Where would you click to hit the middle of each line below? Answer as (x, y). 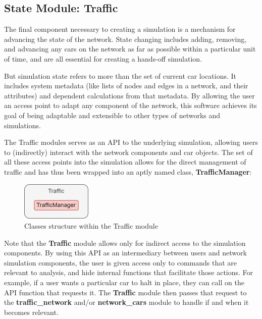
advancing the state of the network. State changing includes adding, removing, (125, 39)
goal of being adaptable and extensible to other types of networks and (112, 115)
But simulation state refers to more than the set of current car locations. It (120, 75)
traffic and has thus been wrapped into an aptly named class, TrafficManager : (128, 171)
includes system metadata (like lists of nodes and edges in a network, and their (126, 86)
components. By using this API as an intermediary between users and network (125, 253)
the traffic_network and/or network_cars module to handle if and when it (126, 302)
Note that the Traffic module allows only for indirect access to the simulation (125, 243)
